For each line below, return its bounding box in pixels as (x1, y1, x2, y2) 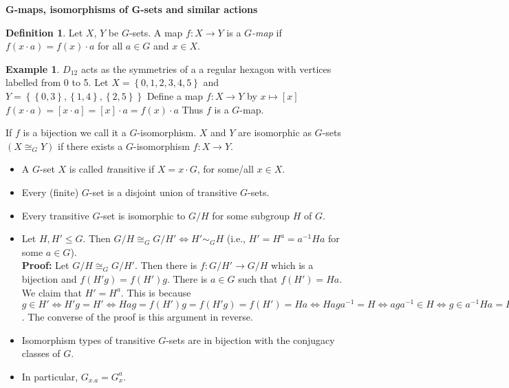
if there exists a (58, 138, 123, 153)
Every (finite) (21, 184, 79, 199)
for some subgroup (212, 208, 290, 222)
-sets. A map (129, 25, 183, 39)
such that (238, 271, 278, 285)
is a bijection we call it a (23, 125, 127, 140)
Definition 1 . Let (6, 25, 83, 39)
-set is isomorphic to (100, 208, 186, 222)
